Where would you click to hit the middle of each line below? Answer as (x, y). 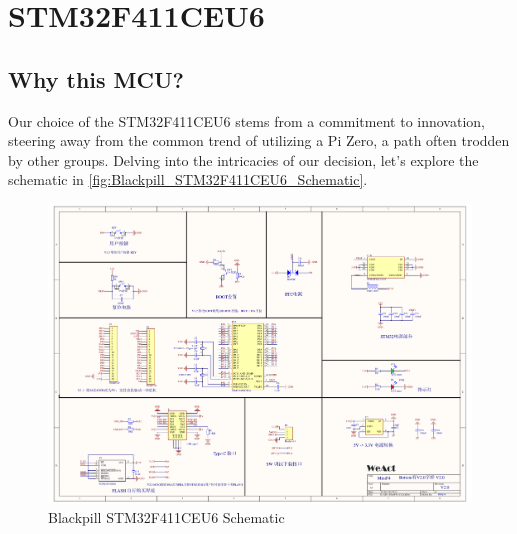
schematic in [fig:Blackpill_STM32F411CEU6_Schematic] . (188, 179)
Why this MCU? (96, 78)
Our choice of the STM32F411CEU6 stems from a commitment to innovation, (246, 120)
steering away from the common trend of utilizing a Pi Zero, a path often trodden (259, 140)
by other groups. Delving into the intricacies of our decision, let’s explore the (243, 159)
